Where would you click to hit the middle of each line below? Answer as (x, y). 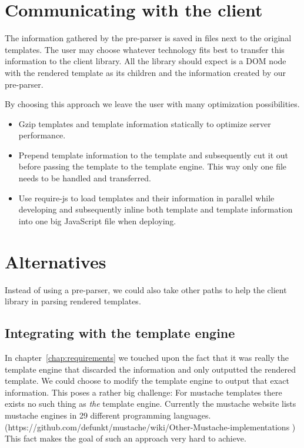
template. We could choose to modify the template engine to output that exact (147, 381)
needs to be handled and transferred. (85, 178)
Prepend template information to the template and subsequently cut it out (153, 155)
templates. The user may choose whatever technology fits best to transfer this (145, 49)
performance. (42, 135)
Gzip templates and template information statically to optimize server (145, 123)
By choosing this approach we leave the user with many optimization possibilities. (152, 104)
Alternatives (56, 261)
